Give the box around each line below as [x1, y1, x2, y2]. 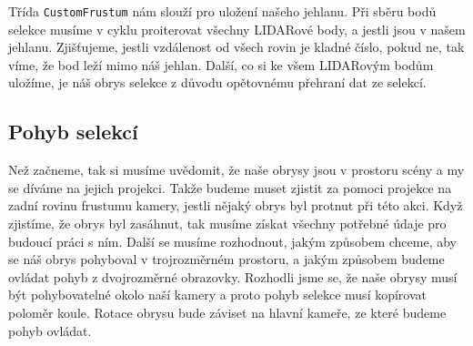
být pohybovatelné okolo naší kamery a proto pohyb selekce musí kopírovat [8, 285, 428, 304]
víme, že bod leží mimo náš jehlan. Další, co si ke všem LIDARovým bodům [8, 55, 434, 74]
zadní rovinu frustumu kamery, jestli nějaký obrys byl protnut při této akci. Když [8, 196, 463, 215]
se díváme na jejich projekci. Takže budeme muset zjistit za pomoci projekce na [8, 178, 452, 197]
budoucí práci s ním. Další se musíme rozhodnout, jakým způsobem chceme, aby [8, 231, 457, 250]
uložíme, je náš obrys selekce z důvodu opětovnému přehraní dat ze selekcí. [8, 73, 427, 92]
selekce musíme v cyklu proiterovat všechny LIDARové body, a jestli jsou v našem [8, 19, 466, 38]
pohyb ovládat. [8, 321, 92, 340]
